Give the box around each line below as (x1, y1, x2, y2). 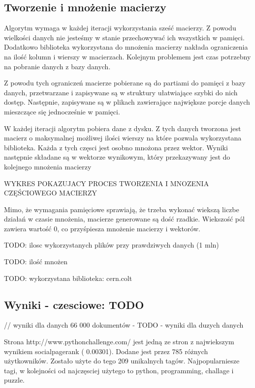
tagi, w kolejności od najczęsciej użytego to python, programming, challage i (4, 365, 234, 375)
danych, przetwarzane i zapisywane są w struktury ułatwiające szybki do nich (4, 87, 238, 97)
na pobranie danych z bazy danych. (4, 61, 111, 71)
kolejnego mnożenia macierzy (4, 161, 92, 171)
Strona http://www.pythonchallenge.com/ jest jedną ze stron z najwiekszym (4, 336, 234, 347)
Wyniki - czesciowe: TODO (4, 297, 144, 312)
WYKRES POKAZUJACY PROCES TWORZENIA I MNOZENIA (4, 178, 209, 188)
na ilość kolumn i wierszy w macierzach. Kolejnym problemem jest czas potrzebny (4, 51, 251, 61)
